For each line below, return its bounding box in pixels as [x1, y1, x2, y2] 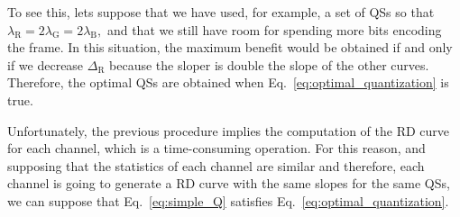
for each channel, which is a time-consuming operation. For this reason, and [7, 139, 426, 158]
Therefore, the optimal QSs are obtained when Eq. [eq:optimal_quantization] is [7, 73, 449, 92]
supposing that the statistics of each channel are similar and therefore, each [7, 156, 425, 175]
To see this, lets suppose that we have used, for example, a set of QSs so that [7, 3, 435, 21]
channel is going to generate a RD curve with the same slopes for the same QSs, [7, 174, 450, 193]
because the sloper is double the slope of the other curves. [109, 55, 429, 74]
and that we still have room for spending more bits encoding [106, 20, 442, 39]
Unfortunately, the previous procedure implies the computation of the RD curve [7, 121, 449, 140]
